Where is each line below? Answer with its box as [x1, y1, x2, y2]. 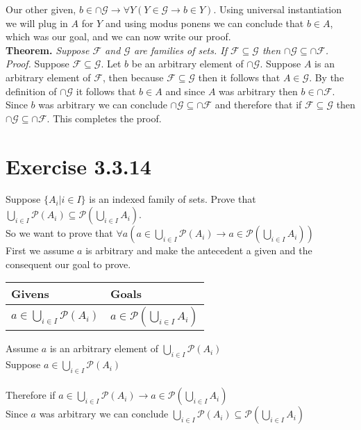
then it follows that [198, 69, 280, 84]
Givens [11, 286, 49, 302]
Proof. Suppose [6, 56, 69, 71]
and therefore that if [215, 97, 302, 112]
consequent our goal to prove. [6, 256, 131, 271]
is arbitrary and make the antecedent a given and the [85, 243, 312, 258]
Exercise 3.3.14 [6, 151, 151, 180]
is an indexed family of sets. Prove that [89, 192, 256, 206]
